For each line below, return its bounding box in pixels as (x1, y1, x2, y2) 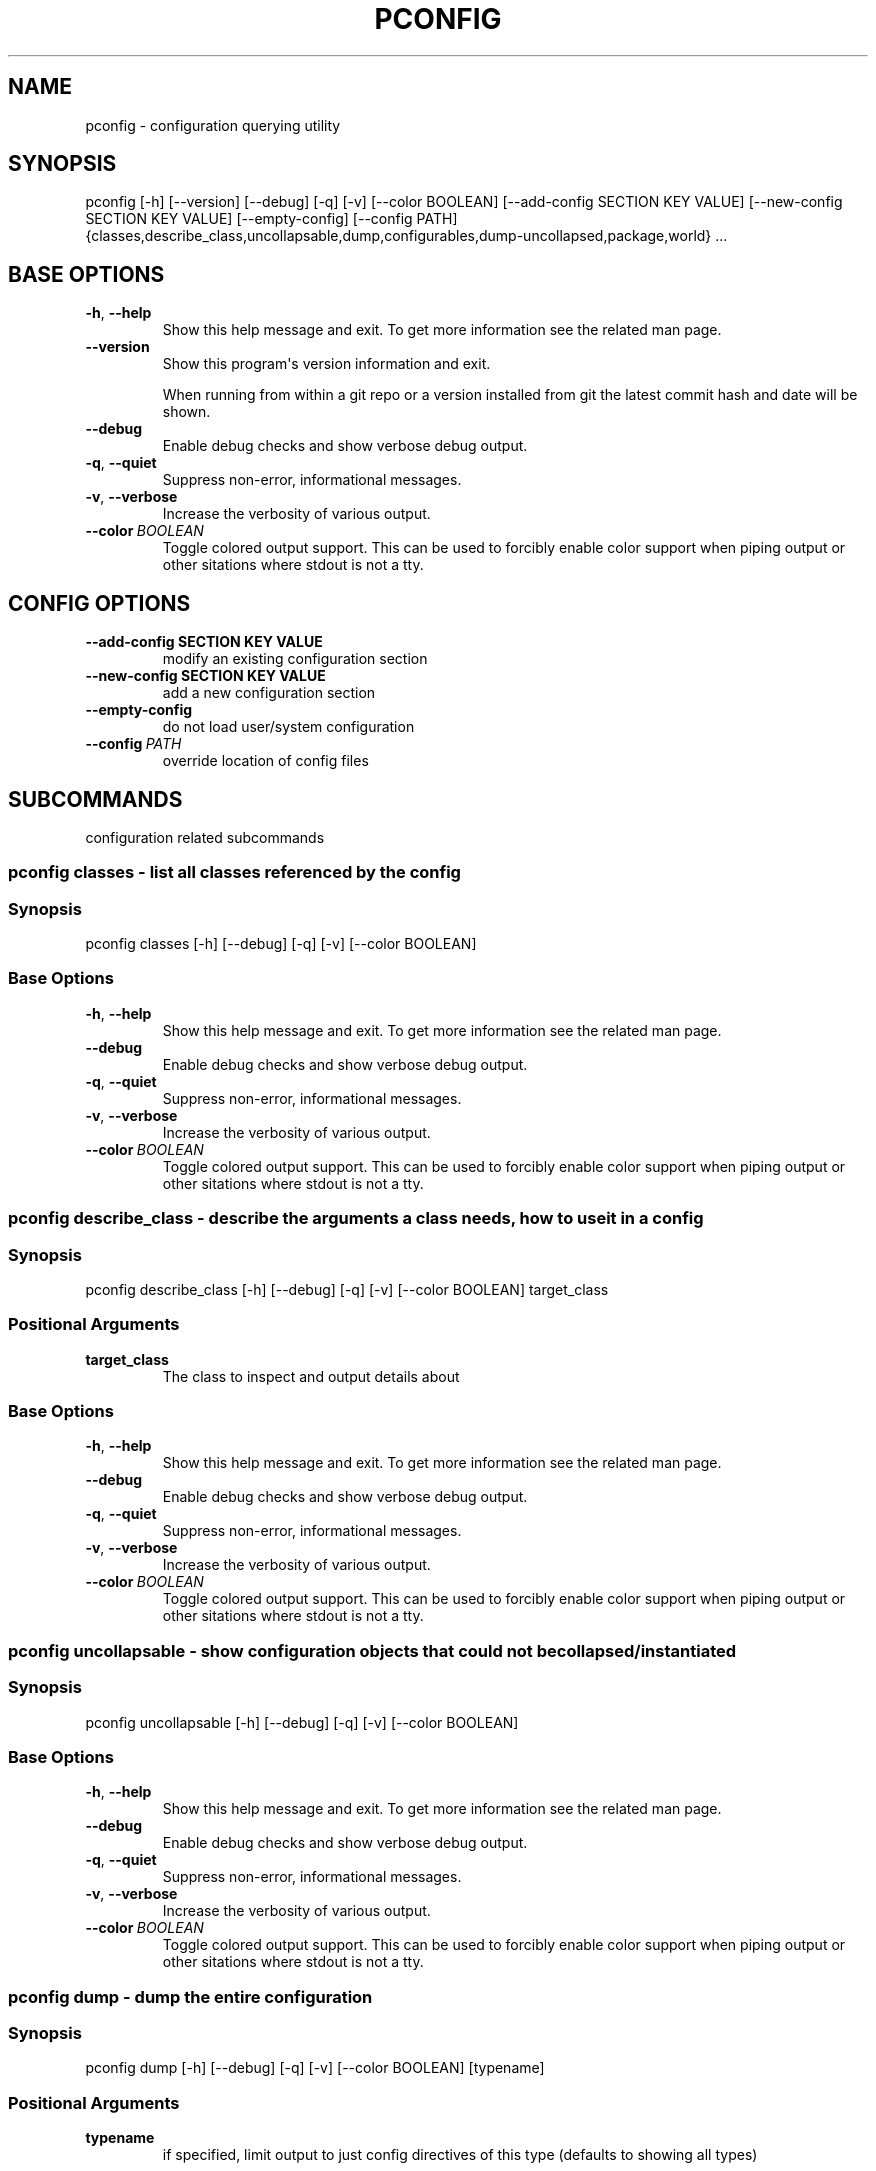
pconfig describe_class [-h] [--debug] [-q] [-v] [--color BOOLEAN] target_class (85, 1280, 609, 1298)
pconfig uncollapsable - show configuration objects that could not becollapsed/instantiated (8, 1640, 737, 1661)
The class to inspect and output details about (162, 1367, 460, 1385)
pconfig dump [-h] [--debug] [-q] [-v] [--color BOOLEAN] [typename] (85, 2059, 545, 2077)
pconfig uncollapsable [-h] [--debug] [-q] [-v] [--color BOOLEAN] (85, 1713, 519, 1731)
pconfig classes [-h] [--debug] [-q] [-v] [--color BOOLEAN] (85, 935, 477, 953)
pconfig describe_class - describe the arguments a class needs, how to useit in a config (8, 1208, 704, 1229)
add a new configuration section (162, 684, 376, 702)
